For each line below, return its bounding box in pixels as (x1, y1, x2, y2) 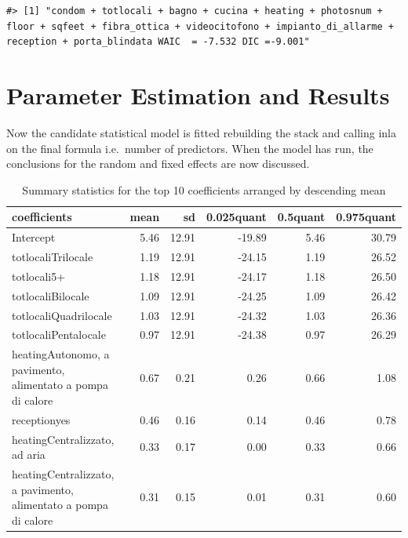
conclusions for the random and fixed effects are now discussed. (6, 155, 310, 172)
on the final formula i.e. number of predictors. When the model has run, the (6, 140, 373, 156)
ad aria (12, 446, 46, 463)
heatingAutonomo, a (12, 346, 110, 362)
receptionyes (12, 411, 71, 427)
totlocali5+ (12, 267, 66, 284)
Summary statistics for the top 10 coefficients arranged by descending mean (22, 181, 386, 198)
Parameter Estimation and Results (6, 78, 390, 111)
